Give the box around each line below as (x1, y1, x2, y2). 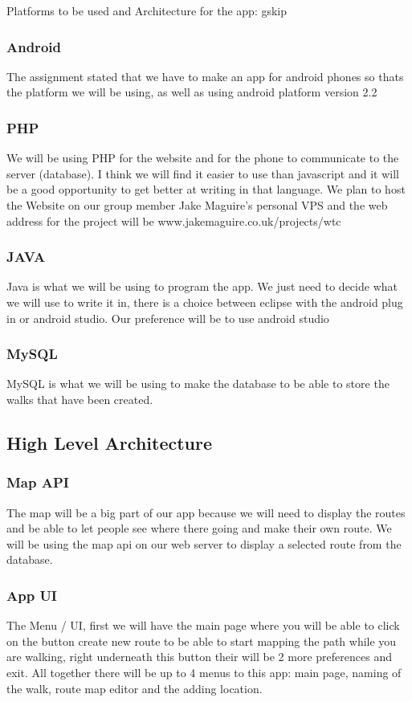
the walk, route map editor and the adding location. (6, 680, 263, 696)
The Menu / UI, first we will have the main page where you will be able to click (6, 617, 400, 634)
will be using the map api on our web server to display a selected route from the (6, 535, 402, 552)
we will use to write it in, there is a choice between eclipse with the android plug (6, 294, 403, 310)
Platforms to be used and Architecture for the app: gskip (6, 2, 288, 18)
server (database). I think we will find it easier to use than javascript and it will (6, 165, 399, 182)
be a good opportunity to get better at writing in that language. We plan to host (6, 181, 406, 198)
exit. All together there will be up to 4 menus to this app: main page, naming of (6, 663, 402, 680)
